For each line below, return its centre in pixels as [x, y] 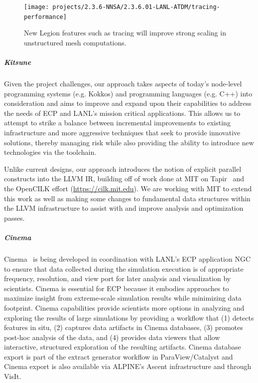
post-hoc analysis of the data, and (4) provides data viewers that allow [112, 337]
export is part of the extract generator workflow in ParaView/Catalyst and [119, 356]
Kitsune [18, 62]
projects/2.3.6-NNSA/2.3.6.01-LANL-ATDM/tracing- [136, 7]
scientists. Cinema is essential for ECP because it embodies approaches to [117, 288]
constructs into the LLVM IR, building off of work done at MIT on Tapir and [124, 179]
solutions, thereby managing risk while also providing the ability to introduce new [129, 142]
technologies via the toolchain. [50, 152]
